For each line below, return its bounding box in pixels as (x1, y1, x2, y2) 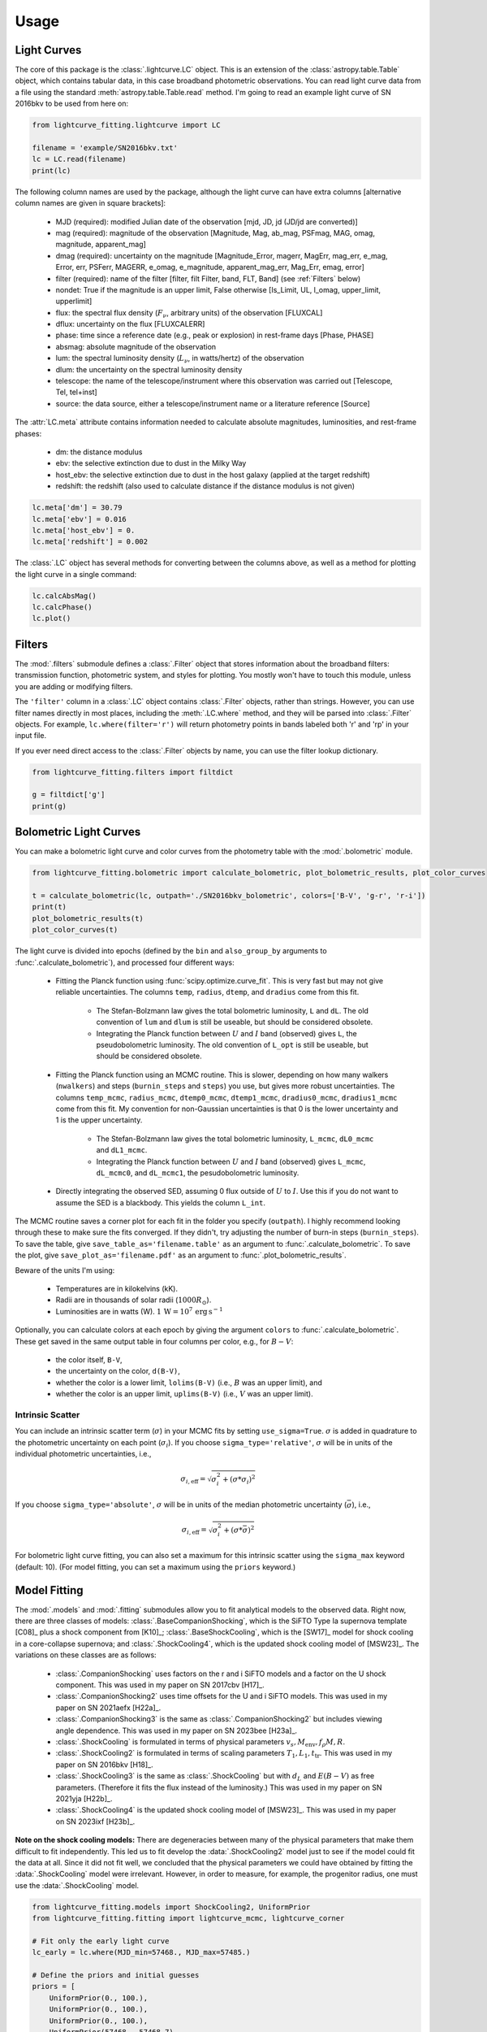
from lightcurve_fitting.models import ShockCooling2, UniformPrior (32, 1902, 311, 1912)
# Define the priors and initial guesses (32, 1971, 200, 1980)
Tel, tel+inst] (55, 387, 97, 397)
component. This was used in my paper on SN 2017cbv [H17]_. (55, 1680, 265, 1690)
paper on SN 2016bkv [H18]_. (55, 1760, 153, 1769)
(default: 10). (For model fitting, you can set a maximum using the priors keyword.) (15, 1561, 296, 1572)
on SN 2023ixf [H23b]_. (55, 1817, 136, 1826)
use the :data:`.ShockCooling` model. (15, 1880, 140, 1890)
